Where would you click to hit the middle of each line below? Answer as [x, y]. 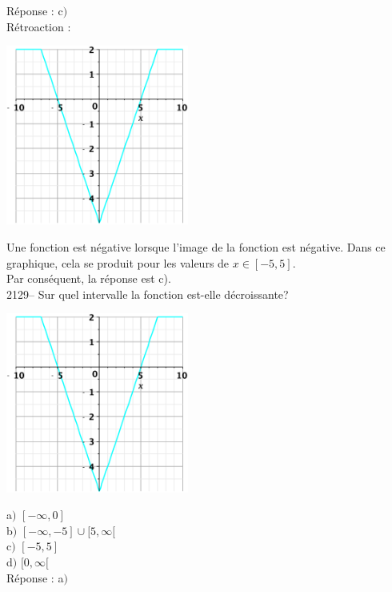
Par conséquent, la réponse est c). [89, 278]
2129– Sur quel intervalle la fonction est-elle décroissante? [148, 294]
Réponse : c [35, 10]
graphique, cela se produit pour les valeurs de [118, 262]
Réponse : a [35, 577]
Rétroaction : [39, 26]
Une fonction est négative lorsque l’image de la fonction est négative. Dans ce [196, 247]
